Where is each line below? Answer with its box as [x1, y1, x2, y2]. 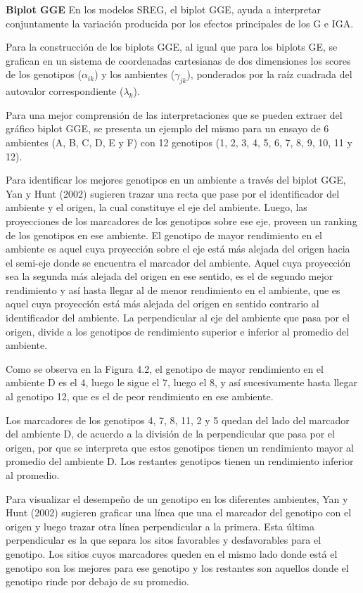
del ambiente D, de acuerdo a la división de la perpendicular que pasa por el [6, 426, 335, 441]
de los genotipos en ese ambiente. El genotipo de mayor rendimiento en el [6, 227, 323, 242]
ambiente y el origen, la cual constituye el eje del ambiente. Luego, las [6, 200, 307, 215]
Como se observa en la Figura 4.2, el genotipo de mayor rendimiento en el [6, 361, 324, 376]
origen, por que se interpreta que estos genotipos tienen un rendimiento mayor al [6, 440, 354, 454]
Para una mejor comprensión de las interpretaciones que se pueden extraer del [6, 107, 343, 122]
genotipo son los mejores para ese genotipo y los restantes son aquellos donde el [6, 560, 349, 575]
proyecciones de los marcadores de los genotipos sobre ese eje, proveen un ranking [6, 213, 357, 228]
